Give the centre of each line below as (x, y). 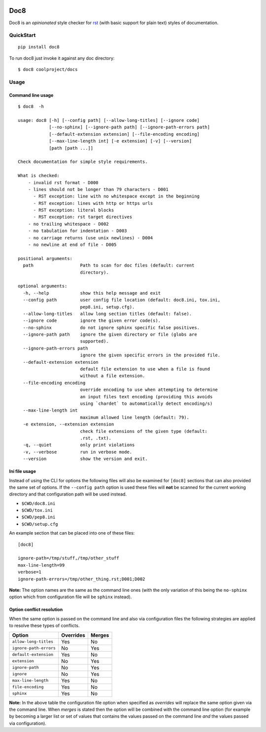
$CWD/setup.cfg (40, 524)
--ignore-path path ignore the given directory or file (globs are (110, 335)
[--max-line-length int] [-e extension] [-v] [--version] (120, 141)
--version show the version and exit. (85, 459)
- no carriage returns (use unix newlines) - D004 (90, 238)
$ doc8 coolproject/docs (48, 70)
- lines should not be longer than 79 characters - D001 (98, 189)
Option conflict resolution (36, 610)
